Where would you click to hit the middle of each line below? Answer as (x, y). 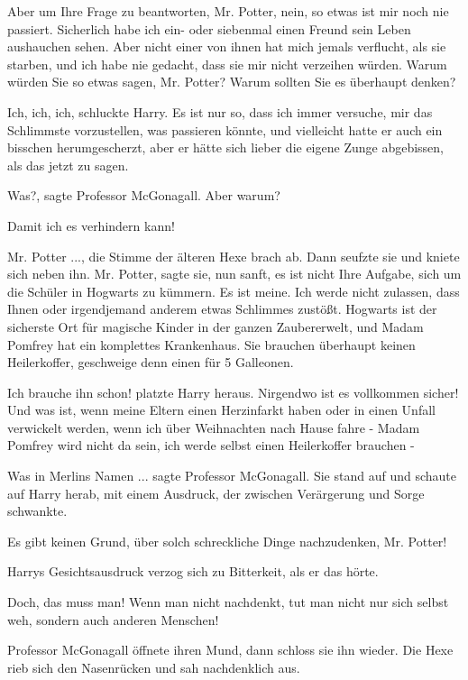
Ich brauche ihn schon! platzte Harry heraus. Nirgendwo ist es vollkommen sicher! (233, 392)
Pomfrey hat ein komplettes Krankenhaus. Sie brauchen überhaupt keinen (211, 344)
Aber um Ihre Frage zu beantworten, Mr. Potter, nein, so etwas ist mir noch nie (228, 11)
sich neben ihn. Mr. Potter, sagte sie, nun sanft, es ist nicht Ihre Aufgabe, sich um (234, 274)
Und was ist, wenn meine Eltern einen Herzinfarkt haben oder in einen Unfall (221, 410)
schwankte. (37, 511)
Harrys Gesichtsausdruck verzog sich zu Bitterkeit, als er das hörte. (193, 571)
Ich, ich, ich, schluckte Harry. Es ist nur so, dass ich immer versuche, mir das (220, 111)
